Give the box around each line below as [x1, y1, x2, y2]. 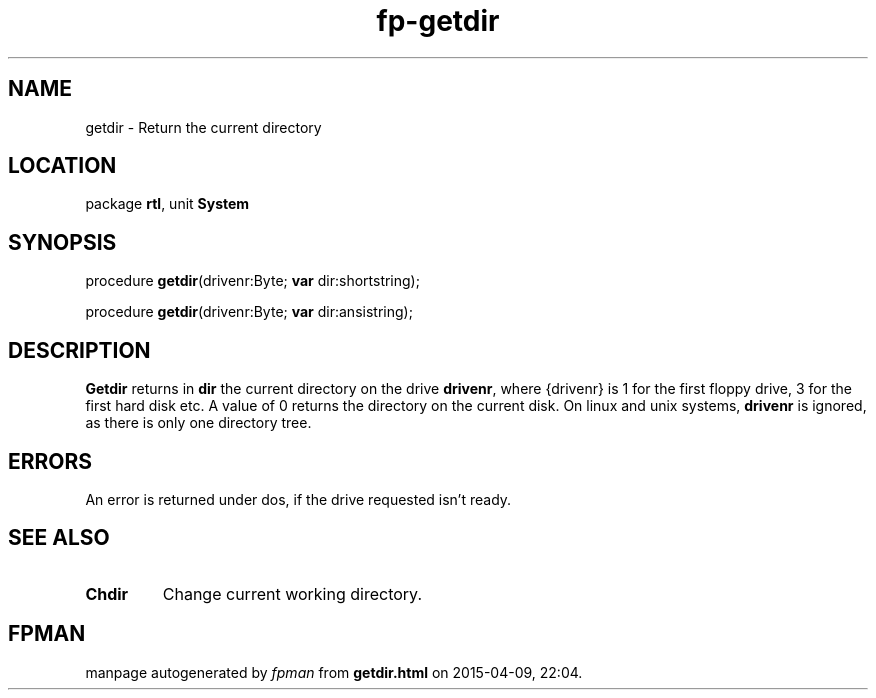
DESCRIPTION [8, 337, 151, 363]
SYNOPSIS [8, 229, 117, 255]
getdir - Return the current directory [85, 118, 322, 136]
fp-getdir [376, 4, 500, 38]
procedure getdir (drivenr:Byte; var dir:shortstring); [85, 272, 420, 290]
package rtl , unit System [85, 195, 250, 213]
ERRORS [8, 448, 93, 474]
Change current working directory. [162, 583, 422, 604]
